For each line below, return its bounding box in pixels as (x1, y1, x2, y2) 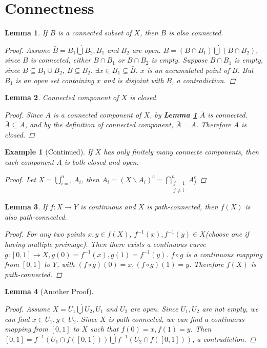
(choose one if (205, 228, 249, 239)
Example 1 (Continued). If (5, 146, 93, 157)
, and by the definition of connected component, (25, 119, 174, 130)
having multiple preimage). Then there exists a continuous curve (5, 239, 206, 249)
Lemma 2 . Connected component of (5, 92, 119, 103)
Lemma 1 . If (5, 27, 48, 38)
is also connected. (169, 27, 223, 38)
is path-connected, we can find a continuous (108, 313, 244, 324)
